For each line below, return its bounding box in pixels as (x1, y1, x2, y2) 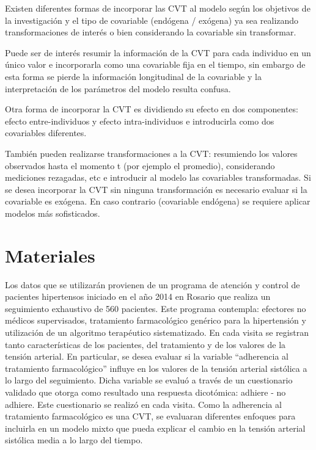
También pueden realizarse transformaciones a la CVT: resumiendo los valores (5, 147, 298, 159)
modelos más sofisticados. (5, 206, 100, 219)
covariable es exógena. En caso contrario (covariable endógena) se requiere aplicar (5, 195, 310, 208)
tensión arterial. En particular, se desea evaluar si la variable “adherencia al (5, 350, 288, 363)
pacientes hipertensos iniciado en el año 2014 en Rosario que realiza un (5, 290, 271, 303)
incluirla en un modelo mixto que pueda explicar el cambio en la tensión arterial (5, 421, 306, 434)
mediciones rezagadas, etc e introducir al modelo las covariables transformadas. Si (5, 171, 311, 184)
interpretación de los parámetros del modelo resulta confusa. (5, 82, 231, 95)
